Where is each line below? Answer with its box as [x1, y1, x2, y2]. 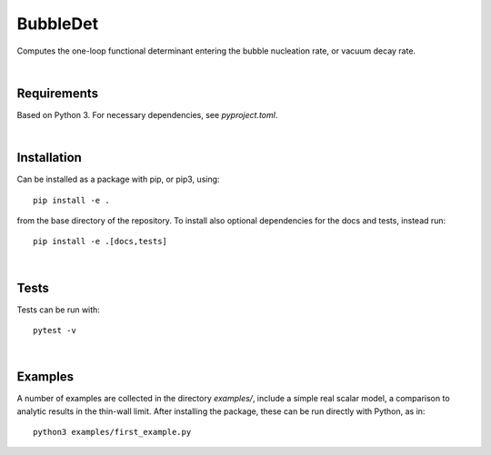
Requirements [16, 85, 99, 101]
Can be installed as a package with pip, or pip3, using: [16, 173, 220, 185]
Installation [16, 150, 82, 165]
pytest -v [33, 325, 76, 335]
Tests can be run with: [16, 304, 100, 315]
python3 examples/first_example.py [33, 427, 192, 438]
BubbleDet [16, 14, 99, 34]
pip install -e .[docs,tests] [33, 236, 168, 247]
